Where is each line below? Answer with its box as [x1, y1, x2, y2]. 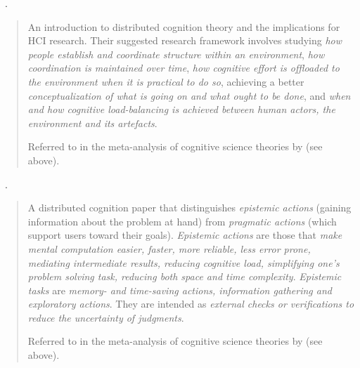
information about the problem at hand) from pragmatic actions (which [27, 213, 337, 228]
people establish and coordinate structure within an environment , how [27, 46, 325, 61]
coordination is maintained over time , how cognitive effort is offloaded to [27, 60, 340, 75]
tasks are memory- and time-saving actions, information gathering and [27, 282, 332, 297]
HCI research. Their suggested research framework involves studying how [27, 33, 342, 48]
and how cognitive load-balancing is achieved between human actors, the [27, 102, 335, 117]
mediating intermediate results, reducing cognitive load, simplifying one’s [27, 255, 340, 270]
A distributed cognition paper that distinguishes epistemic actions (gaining [27, 200, 352, 215]
